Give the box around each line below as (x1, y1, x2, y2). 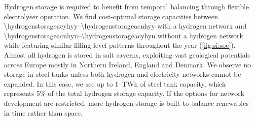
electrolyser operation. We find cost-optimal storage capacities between (4, 11, 219, 21)
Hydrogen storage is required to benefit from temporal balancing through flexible (4, 1, 249, 11)
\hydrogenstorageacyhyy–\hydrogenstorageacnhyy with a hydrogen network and (4, 21, 247, 31)
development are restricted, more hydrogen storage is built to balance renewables (4, 97, 249, 108)
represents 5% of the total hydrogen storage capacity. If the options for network (4, 88, 245, 98)
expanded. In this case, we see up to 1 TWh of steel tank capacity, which (4, 78, 226, 89)
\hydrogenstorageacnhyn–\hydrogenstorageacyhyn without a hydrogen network (4, 30, 243, 40)
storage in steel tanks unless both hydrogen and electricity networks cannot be (4, 69, 241, 79)
